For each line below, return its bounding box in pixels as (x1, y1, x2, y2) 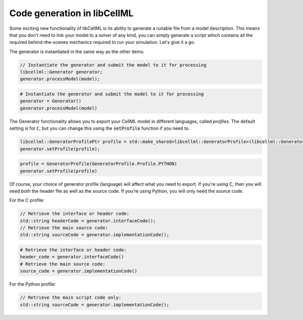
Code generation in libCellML (9, 8, 134, 19)
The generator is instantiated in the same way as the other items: (9, 48, 144, 55)
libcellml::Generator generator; (20, 69, 103, 75)
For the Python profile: (9, 281, 56, 287)
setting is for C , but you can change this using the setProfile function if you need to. (9, 125, 190, 131)
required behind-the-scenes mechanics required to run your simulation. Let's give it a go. (9, 39, 195, 45)
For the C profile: (9, 197, 45, 203)
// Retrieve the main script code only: (20, 295, 121, 300)
